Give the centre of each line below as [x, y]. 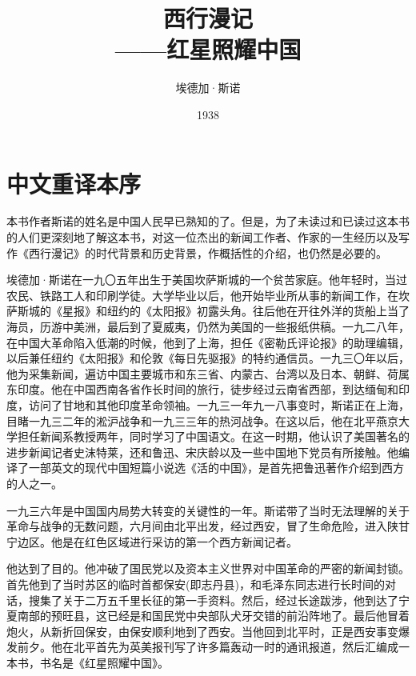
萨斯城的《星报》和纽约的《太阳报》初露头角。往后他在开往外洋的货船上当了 [208, 311]
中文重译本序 [74, 183]
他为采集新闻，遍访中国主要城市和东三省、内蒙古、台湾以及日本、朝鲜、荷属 [208, 373]
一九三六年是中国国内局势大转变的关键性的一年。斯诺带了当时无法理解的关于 [208, 510]
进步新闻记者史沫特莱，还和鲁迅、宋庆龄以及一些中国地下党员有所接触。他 [202, 452]
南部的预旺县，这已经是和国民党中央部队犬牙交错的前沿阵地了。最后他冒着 [213, 616]
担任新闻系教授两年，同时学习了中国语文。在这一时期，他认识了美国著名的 [213, 436]
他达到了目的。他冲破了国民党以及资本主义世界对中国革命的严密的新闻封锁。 [208, 568]
